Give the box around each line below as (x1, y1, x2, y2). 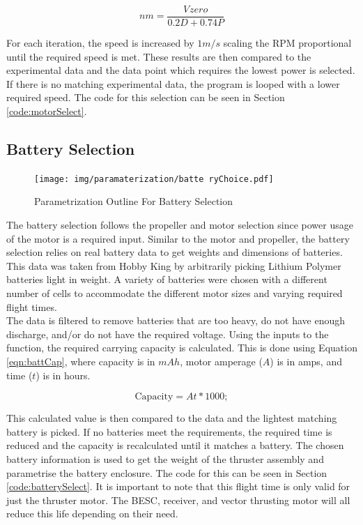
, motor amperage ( (180, 354, 263, 369)
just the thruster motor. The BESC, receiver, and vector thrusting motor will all (6, 492, 350, 507)
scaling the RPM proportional (223, 36, 352, 50)
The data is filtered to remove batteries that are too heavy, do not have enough (6, 313, 346, 328)
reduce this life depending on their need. (6, 506, 178, 521)
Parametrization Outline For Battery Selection (34, 194, 233, 208)
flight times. (6, 299, 57, 314)
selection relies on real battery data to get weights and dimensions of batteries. (6, 245, 343, 259)
